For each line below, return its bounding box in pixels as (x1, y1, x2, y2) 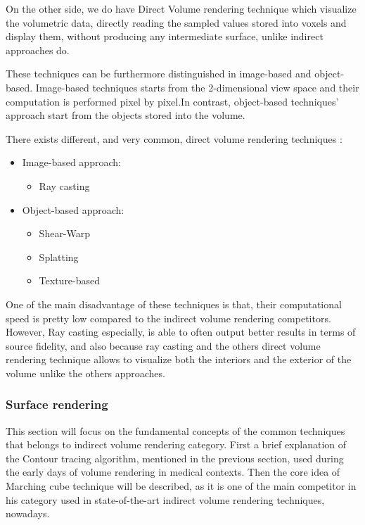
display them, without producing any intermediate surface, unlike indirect (6, 29, 324, 44)
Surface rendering (6, 396, 108, 413)
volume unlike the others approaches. (6, 365, 165, 380)
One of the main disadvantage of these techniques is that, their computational (6, 296, 342, 311)
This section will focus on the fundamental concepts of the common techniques (6, 423, 345, 438)
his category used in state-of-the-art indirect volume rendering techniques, (6, 492, 325, 507)
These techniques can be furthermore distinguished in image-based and (6, 66, 312, 81)
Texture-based (39, 273, 101, 288)
